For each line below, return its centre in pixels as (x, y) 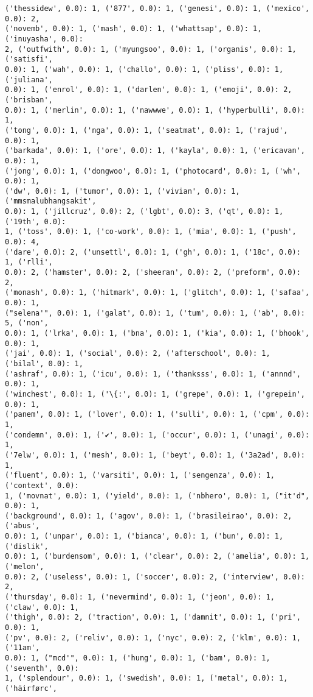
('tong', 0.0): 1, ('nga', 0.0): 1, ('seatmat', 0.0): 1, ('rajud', (146, 130)
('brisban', (29, 100)
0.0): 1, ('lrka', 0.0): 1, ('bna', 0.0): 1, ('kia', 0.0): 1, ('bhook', (157, 333)
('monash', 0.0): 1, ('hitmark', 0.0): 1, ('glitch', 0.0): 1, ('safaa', (157, 293)
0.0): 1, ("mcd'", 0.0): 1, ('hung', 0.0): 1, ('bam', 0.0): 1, (138, 658)
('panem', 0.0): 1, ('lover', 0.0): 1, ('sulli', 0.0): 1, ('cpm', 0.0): (157, 415)
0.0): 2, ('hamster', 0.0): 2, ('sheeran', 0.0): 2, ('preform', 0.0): (153, 273)
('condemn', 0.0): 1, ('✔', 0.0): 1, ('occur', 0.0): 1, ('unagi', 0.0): (157, 435)
